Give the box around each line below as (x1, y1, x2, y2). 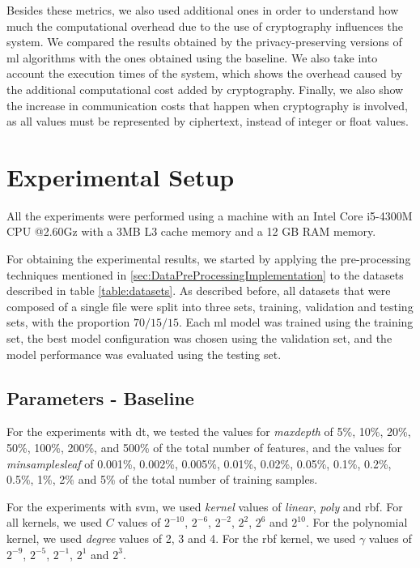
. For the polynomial (305, 514, 408, 531)
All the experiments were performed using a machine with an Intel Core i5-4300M (6, 207, 413, 224)
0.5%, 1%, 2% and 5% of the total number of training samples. (6, 471, 318, 488)
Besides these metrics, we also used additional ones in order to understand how (6, 2, 399, 18)
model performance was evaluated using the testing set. (6, 345, 282, 362)
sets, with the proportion (6, 314, 130, 331)
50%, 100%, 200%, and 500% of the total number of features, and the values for (6, 439, 401, 456)
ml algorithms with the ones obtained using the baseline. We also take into (6, 49, 378, 66)
